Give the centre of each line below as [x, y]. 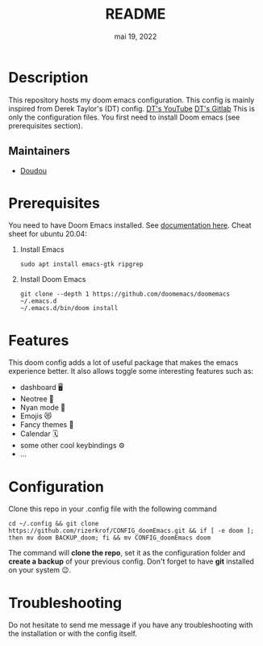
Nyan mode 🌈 [43, 408]
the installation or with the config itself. [73, 634]
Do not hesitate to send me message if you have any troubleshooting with [131, 625]
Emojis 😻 [36, 416]
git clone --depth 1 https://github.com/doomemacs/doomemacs [125, 294]
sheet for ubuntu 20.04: [48, 234]
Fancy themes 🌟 [47, 425]
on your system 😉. [40, 570]
